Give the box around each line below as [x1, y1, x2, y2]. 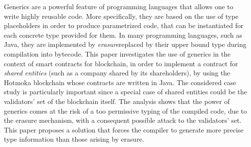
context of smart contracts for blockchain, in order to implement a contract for [4, 58, 238, 68]
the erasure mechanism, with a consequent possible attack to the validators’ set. [4, 115, 242, 125]
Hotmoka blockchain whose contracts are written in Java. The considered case [4, 77, 236, 87]
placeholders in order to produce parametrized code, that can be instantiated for [4, 20, 244, 30]
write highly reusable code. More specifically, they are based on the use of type [4, 11, 239, 21]
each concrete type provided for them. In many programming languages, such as [4, 29, 242, 40]
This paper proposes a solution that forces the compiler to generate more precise [4, 124, 244, 134]
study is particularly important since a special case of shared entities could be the [4, 87, 247, 97]
